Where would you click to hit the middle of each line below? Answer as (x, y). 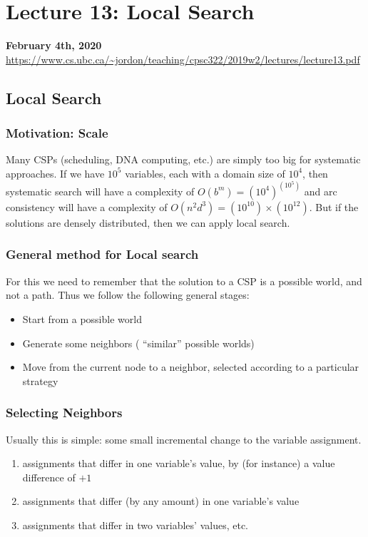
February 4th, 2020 (54, 45)
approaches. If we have (55, 173)
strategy (40, 380)
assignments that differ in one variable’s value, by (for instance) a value (179, 463)
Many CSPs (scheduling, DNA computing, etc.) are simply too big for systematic (183, 159)
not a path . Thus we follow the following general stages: (128, 295)
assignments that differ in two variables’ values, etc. (135, 525)
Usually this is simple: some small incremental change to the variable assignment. (184, 439)
